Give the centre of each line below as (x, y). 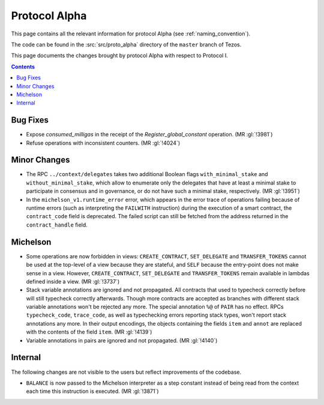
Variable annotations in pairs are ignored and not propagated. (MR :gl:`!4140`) (122, 340)
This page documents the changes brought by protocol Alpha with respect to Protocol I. (119, 56)
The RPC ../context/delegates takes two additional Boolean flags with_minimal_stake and (147, 174)
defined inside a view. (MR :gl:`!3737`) (73, 281)
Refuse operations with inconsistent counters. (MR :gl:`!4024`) (103, 143)
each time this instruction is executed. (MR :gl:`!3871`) (92, 391)
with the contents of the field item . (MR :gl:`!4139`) (89, 332)
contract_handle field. (57, 225)
